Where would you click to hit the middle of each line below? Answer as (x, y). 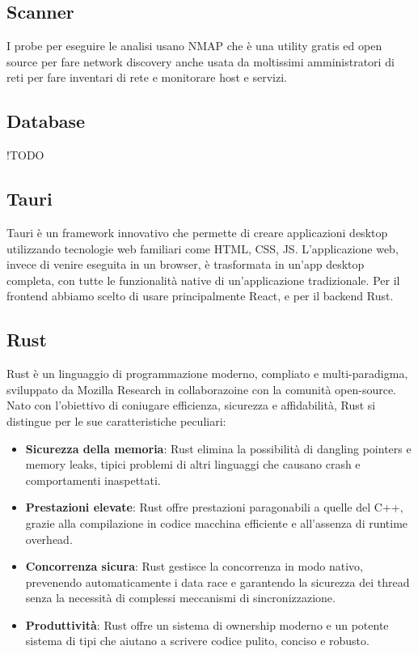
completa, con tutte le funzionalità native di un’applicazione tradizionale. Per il (203, 280)
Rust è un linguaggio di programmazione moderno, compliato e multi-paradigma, (207, 374)
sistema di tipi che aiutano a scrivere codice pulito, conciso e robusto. (197, 641)
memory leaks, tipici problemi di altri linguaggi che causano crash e (193, 464)
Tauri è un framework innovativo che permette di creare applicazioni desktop (197, 232)
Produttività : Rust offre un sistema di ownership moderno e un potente (207, 624)
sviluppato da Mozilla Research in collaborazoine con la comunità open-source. (201, 389)
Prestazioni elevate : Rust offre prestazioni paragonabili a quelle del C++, (214, 507)
